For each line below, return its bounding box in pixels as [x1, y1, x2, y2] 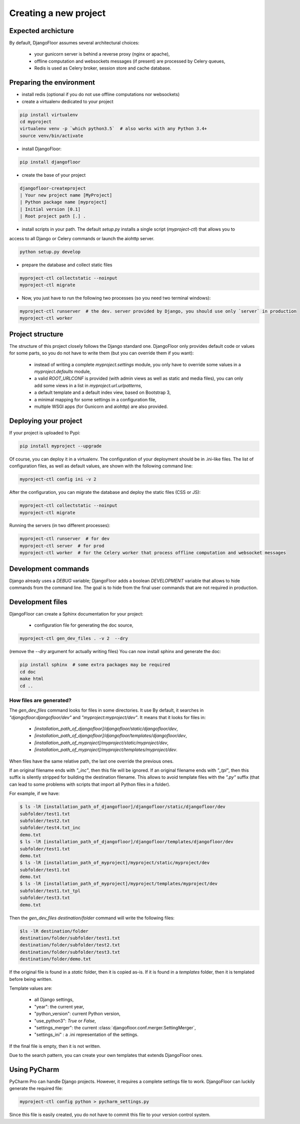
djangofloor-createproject [19, 185, 86, 191]
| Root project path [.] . [19, 213, 86, 219]
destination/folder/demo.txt [19, 956, 91, 962]
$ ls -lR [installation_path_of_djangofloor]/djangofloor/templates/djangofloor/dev [19, 839, 233, 845]
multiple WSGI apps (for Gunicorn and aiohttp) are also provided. [34, 403, 168, 409]
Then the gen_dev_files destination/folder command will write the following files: [9, 915, 175, 921]
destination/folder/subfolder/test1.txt [19, 935, 120, 941]
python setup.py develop [19, 249, 81, 255]
